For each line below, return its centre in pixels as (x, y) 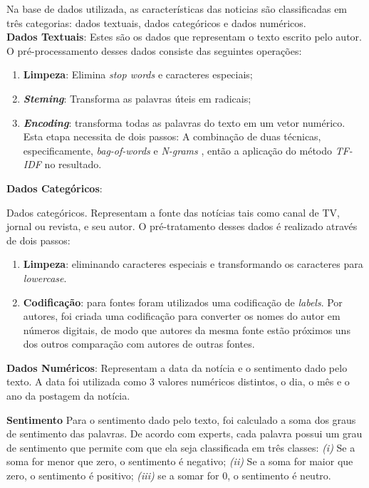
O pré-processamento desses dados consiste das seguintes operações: (154, 50)
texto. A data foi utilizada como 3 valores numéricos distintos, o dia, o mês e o (178, 381)
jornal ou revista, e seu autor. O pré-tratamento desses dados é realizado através (182, 226)
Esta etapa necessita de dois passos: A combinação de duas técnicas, (172, 136)
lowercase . (45, 277)
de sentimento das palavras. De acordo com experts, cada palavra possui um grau (184, 434)
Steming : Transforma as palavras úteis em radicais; (137, 98)
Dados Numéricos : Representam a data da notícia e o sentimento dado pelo (177, 367)
